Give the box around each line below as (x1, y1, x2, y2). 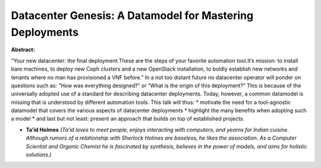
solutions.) (26, 151, 52, 159)
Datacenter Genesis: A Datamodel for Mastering (11, 9, 254, 22)
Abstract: (11, 46, 35, 53)
